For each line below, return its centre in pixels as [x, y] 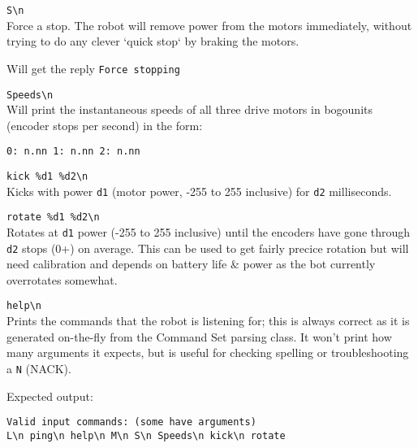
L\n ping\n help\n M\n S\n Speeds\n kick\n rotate [146, 435]
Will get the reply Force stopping [93, 68]
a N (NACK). [39, 368]
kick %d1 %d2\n [47, 176]
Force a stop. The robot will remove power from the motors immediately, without [209, 25]
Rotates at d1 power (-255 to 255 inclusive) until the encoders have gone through [209, 231]
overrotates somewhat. [62, 279]
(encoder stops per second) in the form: [105, 125]
